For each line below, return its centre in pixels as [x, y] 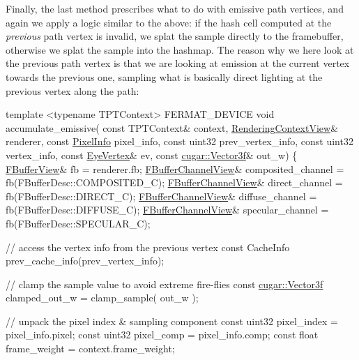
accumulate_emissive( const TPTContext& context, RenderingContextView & [172, 127]
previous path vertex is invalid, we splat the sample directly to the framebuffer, [175, 36]
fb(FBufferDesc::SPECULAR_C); [78, 223]
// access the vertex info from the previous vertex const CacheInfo [148, 247]
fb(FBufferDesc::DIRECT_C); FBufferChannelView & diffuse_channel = [161, 196]
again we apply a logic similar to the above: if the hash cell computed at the [169, 22]
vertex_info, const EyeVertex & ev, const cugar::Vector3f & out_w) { [152, 155]
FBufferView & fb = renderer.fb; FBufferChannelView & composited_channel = [175, 168]
